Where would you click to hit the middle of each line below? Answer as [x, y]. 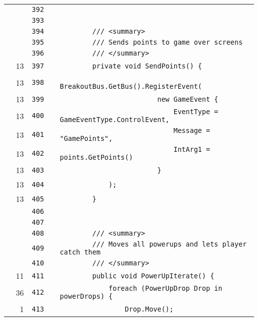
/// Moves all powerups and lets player [170, 244]
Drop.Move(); [149, 309]
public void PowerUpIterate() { [153, 276]
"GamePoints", [86, 138]
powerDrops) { [86, 296]
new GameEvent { [188, 99]
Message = [192, 130]
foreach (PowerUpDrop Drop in [165, 288]
